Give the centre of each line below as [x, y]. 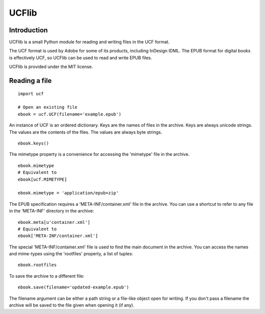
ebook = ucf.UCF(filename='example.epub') [70, 114]
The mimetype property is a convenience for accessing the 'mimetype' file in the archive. [99, 154]
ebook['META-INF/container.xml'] [58, 236]
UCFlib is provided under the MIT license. [51, 67]
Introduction [28, 30]
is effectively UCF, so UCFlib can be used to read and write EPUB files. [80, 58]
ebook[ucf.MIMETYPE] [42, 179]
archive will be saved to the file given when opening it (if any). [72, 305]
